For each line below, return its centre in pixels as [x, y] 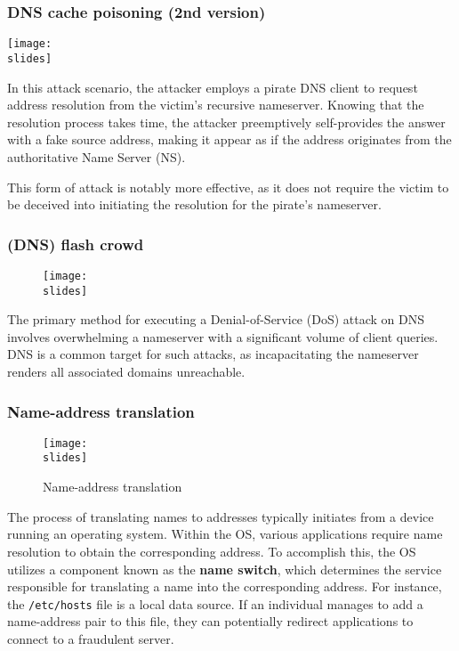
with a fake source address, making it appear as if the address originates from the [229, 139]
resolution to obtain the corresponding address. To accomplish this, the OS [212, 551]
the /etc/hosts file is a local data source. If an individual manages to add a [215, 603]
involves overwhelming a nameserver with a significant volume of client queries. [223, 336]
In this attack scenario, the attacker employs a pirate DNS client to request [213, 87]
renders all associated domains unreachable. [126, 371]
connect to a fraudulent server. [91, 638]
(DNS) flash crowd [76, 244]
